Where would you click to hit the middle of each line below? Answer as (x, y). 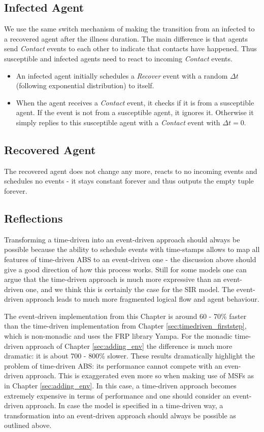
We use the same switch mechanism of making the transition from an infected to (129, 29)
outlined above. (28, 425)
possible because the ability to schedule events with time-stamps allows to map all (132, 249)
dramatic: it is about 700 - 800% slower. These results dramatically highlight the (130, 356)
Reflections (34, 218)
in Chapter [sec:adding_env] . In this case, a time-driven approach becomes (120, 386)
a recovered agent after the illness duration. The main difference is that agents (126, 38)
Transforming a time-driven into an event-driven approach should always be (122, 239)
